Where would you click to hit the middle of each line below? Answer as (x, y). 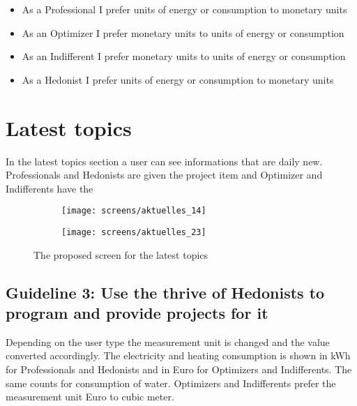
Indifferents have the (50, 188)
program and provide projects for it (137, 312)
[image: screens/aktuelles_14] (134, 211)
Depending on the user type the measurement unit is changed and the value (168, 341)
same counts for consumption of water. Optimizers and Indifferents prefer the (171, 383)
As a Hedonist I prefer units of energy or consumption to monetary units (178, 79)
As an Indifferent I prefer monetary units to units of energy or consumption (184, 56)
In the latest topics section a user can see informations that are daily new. (164, 161)
